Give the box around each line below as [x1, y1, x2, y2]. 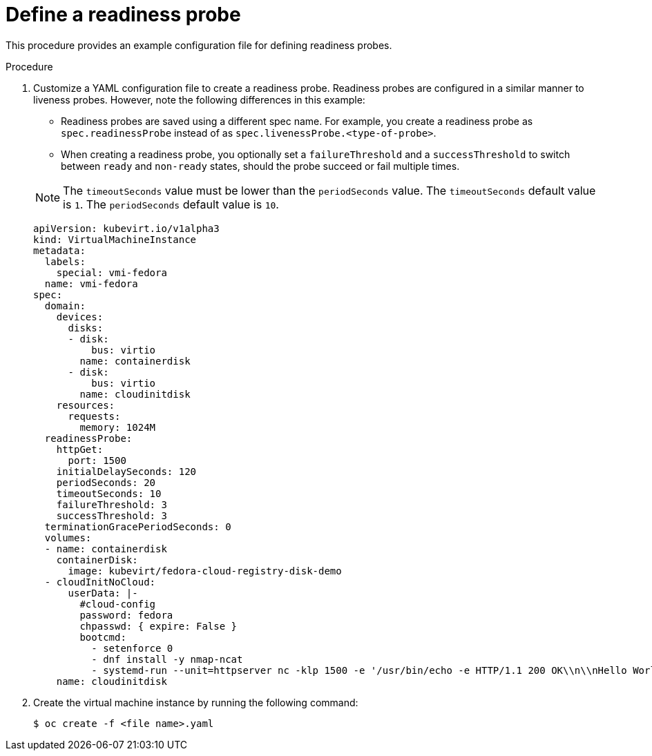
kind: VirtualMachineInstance [33, 233, 197, 245]
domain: [44, 300, 86, 311]
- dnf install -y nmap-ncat [91, 653, 243, 665]
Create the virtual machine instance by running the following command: [33, 696, 358, 708]
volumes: [44, 532, 92, 543]
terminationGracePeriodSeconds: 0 [44, 521, 231, 532]
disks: [68, 322, 104, 333]
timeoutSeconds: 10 [56, 487, 162, 499]
